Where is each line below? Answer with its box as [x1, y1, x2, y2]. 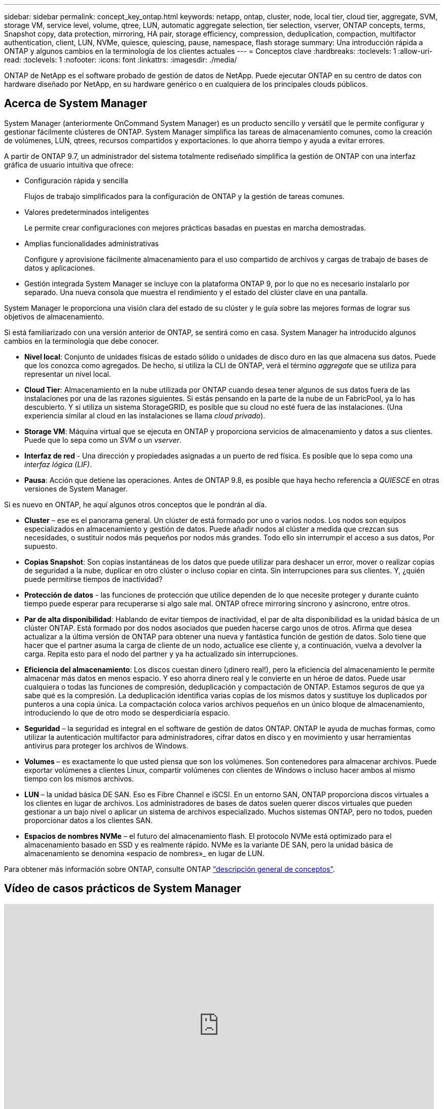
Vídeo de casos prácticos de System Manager [4, 882, 241, 895]
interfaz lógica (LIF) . [24, 460, 92, 469]
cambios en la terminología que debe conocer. [4, 336, 159, 345]
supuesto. [24, 541, 57, 550]
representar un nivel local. [24, 369, 111, 378]
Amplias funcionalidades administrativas [24, 239, 159, 248]
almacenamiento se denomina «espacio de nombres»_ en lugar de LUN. [24, 849, 265, 858]
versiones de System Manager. [24, 484, 128, 493]
